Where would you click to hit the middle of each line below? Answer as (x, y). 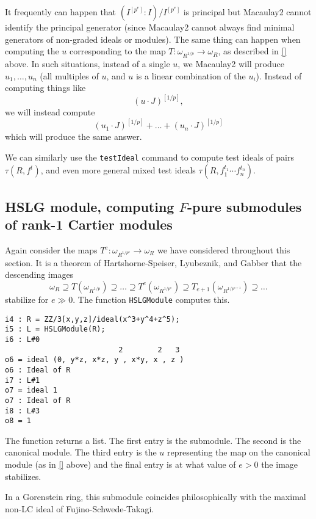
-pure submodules (245, 206)
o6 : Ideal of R (38, 370)
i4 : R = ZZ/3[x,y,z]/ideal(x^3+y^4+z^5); (92, 319)
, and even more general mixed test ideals (118, 170)
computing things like (45, 88)
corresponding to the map (118, 51)
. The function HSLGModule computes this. (151, 299)
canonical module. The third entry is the (81, 452)
